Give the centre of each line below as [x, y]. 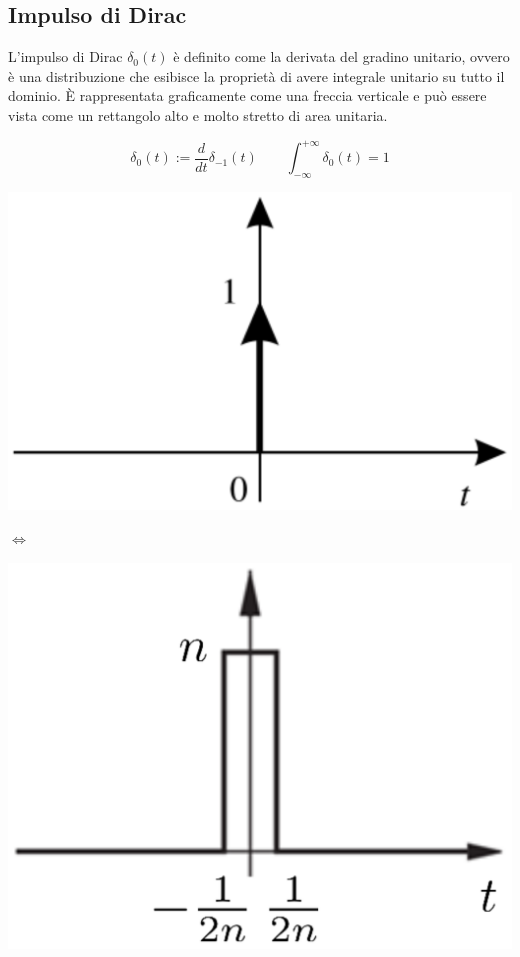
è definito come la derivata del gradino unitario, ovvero [341, 56]
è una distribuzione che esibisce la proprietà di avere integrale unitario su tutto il [256, 75]
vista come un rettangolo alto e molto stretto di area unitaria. [198, 114]
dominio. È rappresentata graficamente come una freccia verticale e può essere [247, 95]
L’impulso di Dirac [65, 56]
